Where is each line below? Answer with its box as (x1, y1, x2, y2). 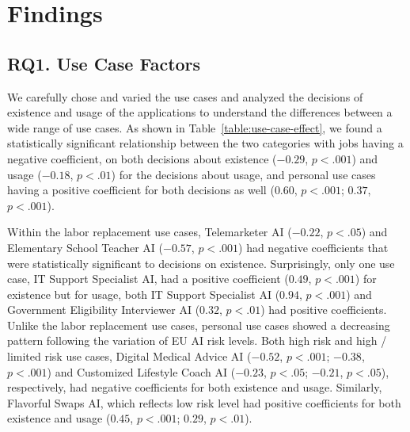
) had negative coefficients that (238, 239, 389, 255)
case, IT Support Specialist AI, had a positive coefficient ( (7, 270, 289, 287)
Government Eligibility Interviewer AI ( (7, 301, 200, 318)
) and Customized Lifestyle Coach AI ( (47, 363, 236, 380)
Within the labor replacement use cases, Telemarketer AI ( (7, 224, 292, 240)
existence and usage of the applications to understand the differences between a (7, 104, 393, 120)
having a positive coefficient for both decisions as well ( (7, 182, 275, 198)
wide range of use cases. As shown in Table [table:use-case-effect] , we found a (7, 119, 382, 136)
